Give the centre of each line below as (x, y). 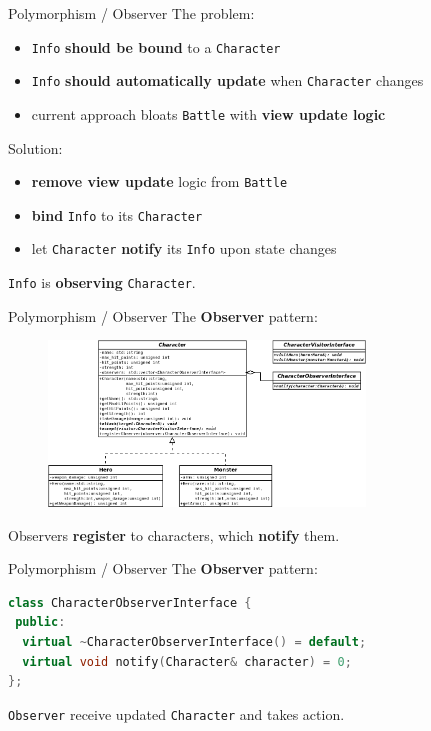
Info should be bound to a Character (156, 46)
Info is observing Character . (102, 282)
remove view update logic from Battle (159, 181)
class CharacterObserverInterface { (130, 602)
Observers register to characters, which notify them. (174, 534)
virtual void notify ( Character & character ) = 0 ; (187, 661)
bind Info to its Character (117, 214)
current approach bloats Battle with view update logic (208, 113)
